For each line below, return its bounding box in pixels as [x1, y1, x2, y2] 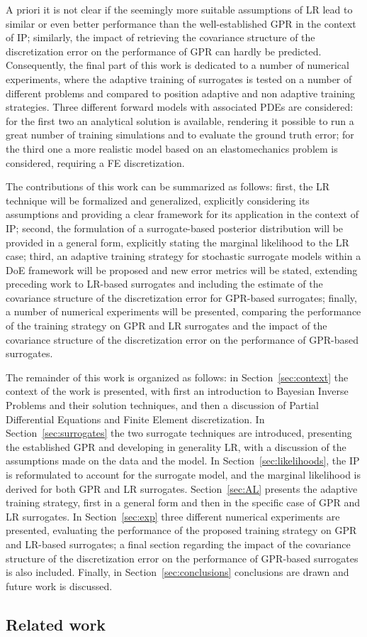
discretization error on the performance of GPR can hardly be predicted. [6, 43, 322, 58]
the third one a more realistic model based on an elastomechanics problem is [6, 141, 338, 156]
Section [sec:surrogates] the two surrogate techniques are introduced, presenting [6, 425, 352, 440]
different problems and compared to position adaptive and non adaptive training [6, 85, 356, 100]
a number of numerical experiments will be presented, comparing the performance [6, 304, 361, 319]
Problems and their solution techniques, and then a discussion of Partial [6, 398, 320, 413]
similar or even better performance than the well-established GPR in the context [6, 16, 356, 31]
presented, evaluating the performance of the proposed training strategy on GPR [6, 523, 357, 538]
